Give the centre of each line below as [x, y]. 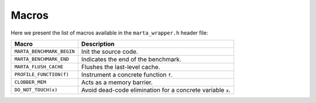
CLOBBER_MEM [30, 82]
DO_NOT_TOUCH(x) [36, 90]
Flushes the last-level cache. [121, 67]
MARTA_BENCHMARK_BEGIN [45, 52]
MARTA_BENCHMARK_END [42, 59]
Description [98, 44]
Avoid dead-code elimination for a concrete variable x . [156, 90]
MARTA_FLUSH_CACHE [39, 67]
